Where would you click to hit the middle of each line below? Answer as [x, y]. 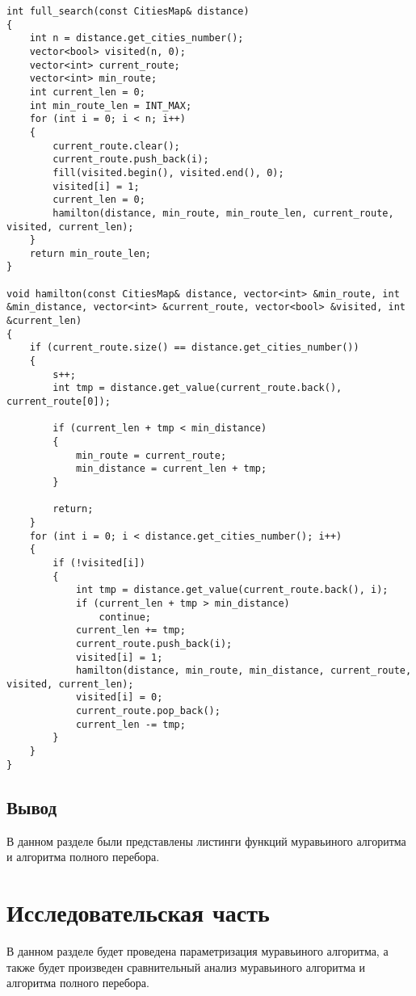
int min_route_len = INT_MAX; [111, 105]
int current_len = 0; [87, 92]
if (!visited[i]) [99, 563]
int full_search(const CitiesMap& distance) [128, 11]
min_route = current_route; [151, 455]
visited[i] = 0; [119, 698]
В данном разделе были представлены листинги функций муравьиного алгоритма [206, 841]
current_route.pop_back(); [148, 711]
